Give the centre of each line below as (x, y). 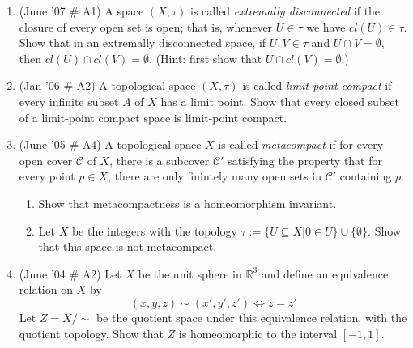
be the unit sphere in (190, 273)
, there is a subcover (160, 160)
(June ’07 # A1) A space (81, 11)
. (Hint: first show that (206, 58)
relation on (46, 289)
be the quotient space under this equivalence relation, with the (251, 317)
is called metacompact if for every (301, 144)
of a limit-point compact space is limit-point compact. (153, 117)
